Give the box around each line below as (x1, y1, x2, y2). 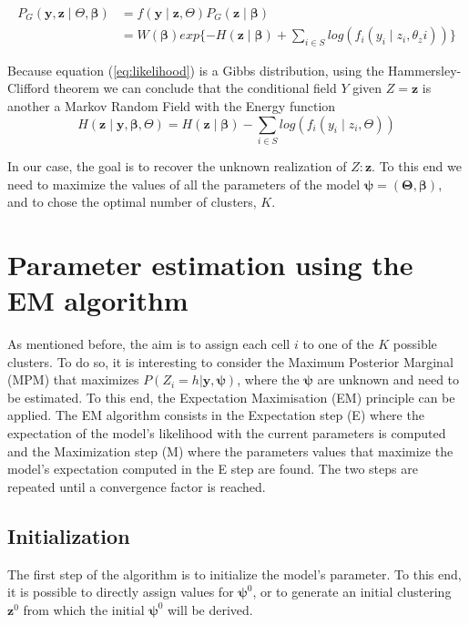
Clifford (7, 78, 50, 97)
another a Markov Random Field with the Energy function (7, 97, 336, 116)
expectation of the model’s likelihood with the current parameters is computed (7, 424, 446, 443)
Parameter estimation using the (7, 245, 413, 282)
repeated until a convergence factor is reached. (7, 476, 266, 496)
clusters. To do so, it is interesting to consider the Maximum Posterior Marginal (7, 352, 454, 371)
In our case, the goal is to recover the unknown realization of (7, 156, 347, 175)
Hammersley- (388, 60, 462, 79)
